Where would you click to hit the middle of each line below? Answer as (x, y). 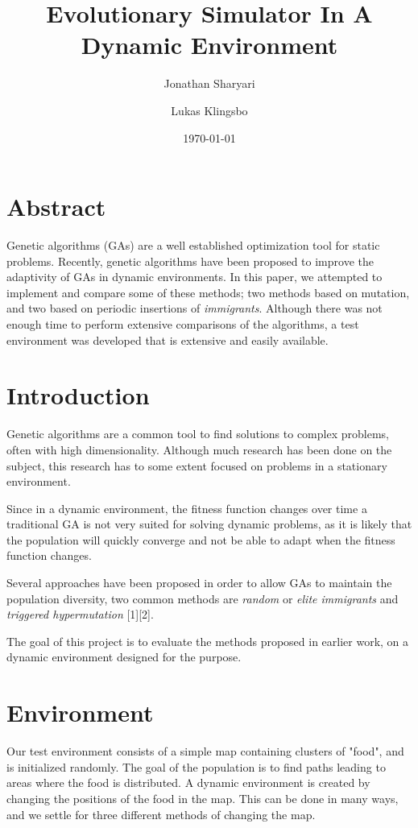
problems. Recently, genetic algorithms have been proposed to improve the (190, 261)
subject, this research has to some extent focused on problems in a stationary (197, 465)
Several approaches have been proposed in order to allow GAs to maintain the (199, 583)
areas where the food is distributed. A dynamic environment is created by (188, 782)
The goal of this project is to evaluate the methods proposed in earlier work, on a (208, 641)
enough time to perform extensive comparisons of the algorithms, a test (183, 324)
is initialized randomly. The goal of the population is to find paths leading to (196, 766)
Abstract (56, 207)
